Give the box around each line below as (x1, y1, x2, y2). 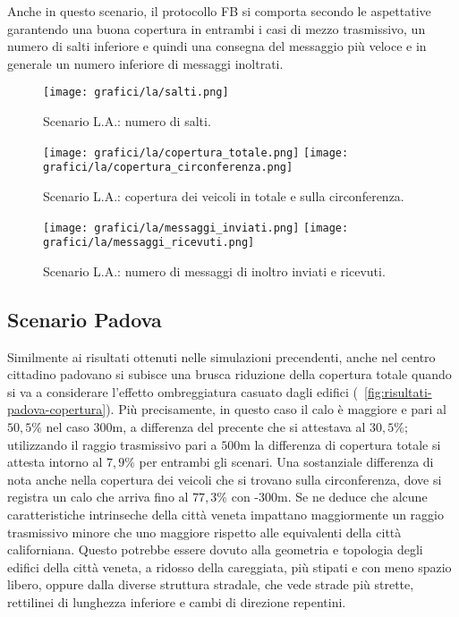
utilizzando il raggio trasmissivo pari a (7, 435, 217, 453)
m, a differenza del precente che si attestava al (112, 418, 366, 436)
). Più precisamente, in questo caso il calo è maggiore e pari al (106, 400, 446, 418)
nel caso (46, 418, 89, 436)
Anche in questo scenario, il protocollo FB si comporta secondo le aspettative (7, 2, 431, 20)
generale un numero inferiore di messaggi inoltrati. (7, 54, 284, 72)
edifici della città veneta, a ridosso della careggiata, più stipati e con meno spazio (7, 557, 452, 576)
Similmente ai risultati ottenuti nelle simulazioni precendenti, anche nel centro (7, 347, 436, 366)
